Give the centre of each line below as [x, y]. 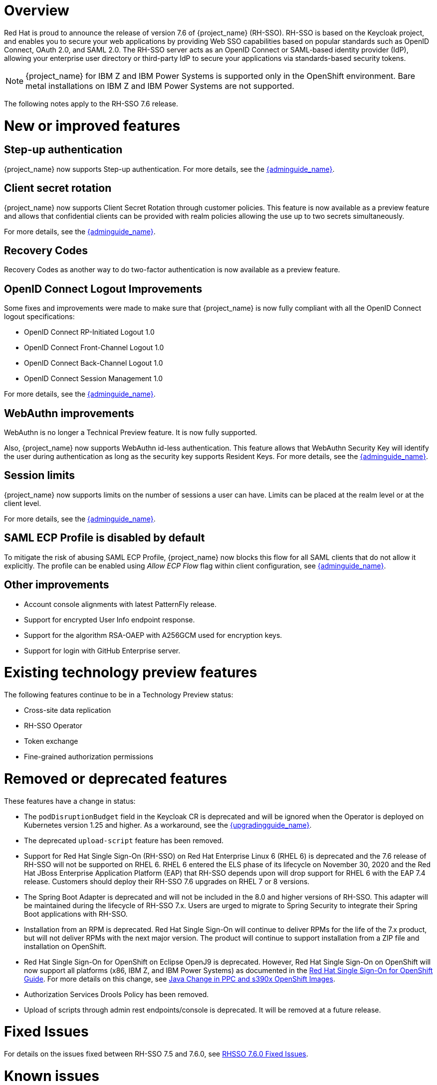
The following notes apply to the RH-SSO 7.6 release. [91, 103]
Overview [37, 10]
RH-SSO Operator [53, 726]
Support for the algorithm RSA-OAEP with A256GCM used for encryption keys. [153, 635]
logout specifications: [39, 317]
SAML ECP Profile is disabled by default [105, 538]
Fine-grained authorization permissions [89, 757]
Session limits [39, 476]
